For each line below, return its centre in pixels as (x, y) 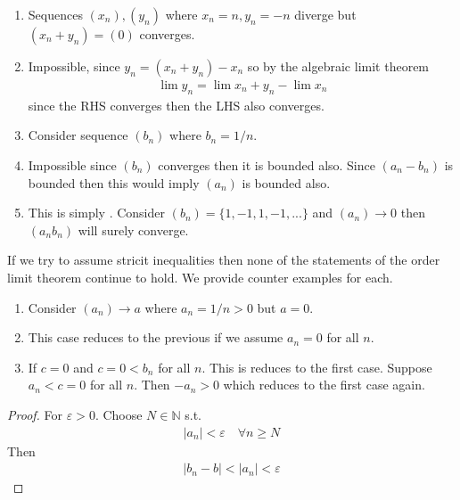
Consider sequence (78, 135)
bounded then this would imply (114, 182)
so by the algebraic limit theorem (338, 66)
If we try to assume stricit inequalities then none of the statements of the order (224, 260)
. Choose (119, 414)
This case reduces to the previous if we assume (156, 337)
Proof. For (35, 414)
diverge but (325, 14)
